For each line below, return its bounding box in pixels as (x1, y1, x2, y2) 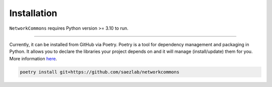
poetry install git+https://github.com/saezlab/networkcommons (20, 69, 180, 75)
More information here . (9, 55, 57, 61)
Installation (9, 8, 57, 19)
